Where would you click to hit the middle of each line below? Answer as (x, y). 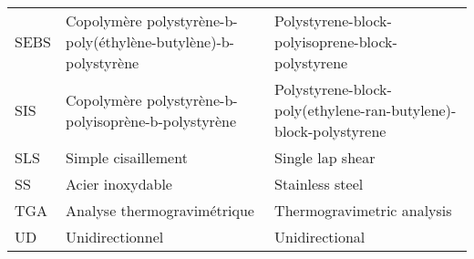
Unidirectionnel (115, 237)
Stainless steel (319, 184)
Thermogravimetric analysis (363, 210)
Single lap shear (325, 157)
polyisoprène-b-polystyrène (151, 120)
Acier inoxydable (119, 184)
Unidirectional (320, 237)
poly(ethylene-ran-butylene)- (366, 110)
